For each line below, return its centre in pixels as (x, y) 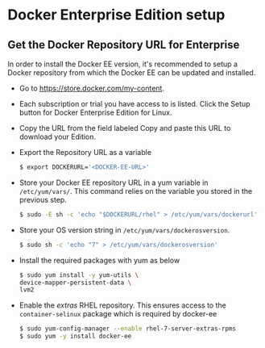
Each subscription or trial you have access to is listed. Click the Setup (135, 104)
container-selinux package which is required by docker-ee (118, 314)
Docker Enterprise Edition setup (116, 15)
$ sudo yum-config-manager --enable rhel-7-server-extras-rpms (128, 329)
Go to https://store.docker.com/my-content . (91, 88)
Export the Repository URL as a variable (85, 152)
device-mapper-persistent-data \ (75, 283)
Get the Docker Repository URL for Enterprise (124, 45)
